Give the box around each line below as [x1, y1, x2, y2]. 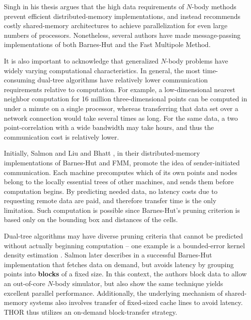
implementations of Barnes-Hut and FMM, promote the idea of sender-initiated [4, 157, 240, 167]
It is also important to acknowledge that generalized [4, 55, 159, 65]
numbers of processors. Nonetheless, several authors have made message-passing [4, 30, 241, 40]
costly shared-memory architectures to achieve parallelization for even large [4, 20, 228, 31]
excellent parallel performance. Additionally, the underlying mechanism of [4, 288, 223, 298]
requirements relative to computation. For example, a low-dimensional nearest [4, 84, 235, 94]
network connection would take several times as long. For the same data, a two [4, 112, 238, 123]
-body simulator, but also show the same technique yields [53, 278, 223, 288]
